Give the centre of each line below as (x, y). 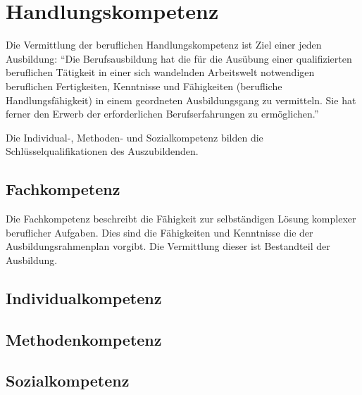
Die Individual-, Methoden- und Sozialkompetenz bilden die (135, 137)
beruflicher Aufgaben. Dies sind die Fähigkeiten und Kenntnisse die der (160, 232)
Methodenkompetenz (84, 339)
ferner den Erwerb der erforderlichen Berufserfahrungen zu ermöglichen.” (162, 114)
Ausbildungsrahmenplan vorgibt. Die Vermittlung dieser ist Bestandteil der (168, 246)
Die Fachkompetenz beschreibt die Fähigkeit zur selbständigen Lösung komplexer (181, 219)
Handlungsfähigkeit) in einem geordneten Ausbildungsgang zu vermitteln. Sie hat (181, 100)
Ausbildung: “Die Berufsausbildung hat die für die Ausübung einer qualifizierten (179, 58)
